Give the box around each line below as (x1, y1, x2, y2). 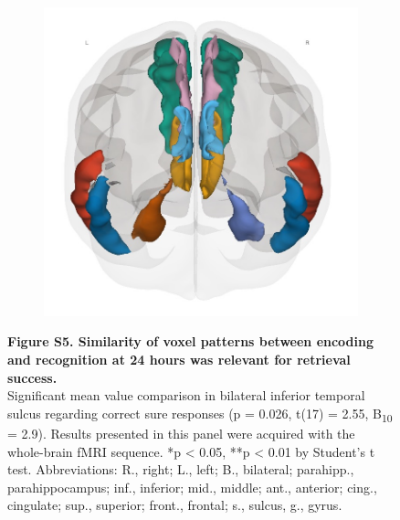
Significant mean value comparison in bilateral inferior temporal (7, 386, 365, 405)
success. (7, 367, 58, 387)
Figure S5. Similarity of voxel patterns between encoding (7, 332, 374, 351)
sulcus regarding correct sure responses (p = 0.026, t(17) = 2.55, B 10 (7, 403, 393, 425)
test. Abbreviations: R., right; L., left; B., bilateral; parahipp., (7, 460, 354, 479)
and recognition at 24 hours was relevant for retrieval (7, 350, 351, 369)
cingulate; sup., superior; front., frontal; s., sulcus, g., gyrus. (7, 495, 342, 515)
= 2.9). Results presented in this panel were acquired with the (7, 423, 355, 442)
